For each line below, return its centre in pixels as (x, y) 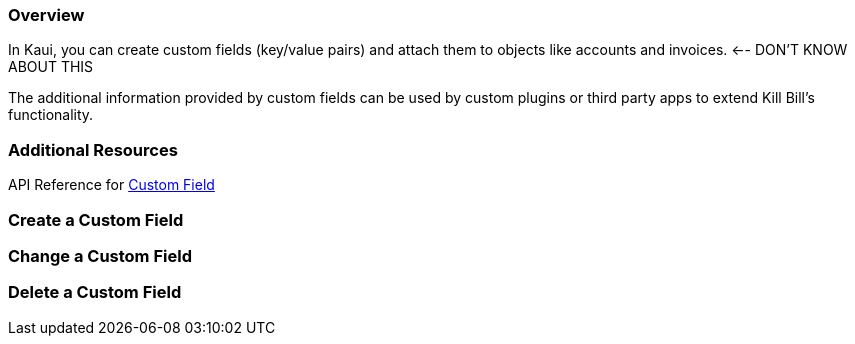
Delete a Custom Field (95, 292)
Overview (46, 15)
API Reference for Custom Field (111, 185)
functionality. (51, 115)
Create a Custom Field (96, 219)
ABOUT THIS (51, 67)
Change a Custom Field (100, 255)
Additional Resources (93, 149)
